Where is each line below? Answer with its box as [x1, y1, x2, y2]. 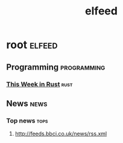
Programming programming [6, 62, 106, 72]
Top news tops [6, 116, 48, 124]
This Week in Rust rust [6, 80, 73, 88]
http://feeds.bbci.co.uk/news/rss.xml [14, 130, 107, 138]
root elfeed [6, 38, 58, 52]
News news [6, 98, 48, 109]
